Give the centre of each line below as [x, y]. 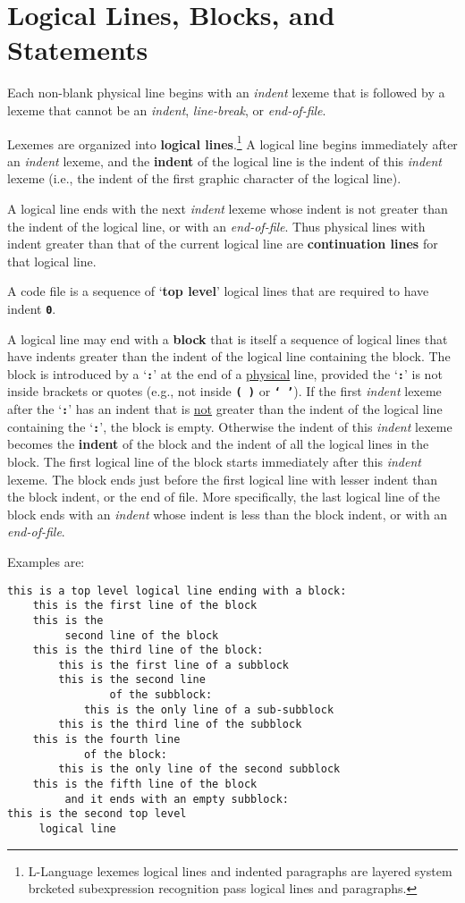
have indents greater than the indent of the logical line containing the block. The [229, 356]
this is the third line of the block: [148, 650]
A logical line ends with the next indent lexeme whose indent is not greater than [228, 208]
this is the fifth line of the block [145, 785]
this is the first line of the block [145, 606]
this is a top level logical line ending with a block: [177, 591]
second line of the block [142, 635]
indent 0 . [32, 308]
